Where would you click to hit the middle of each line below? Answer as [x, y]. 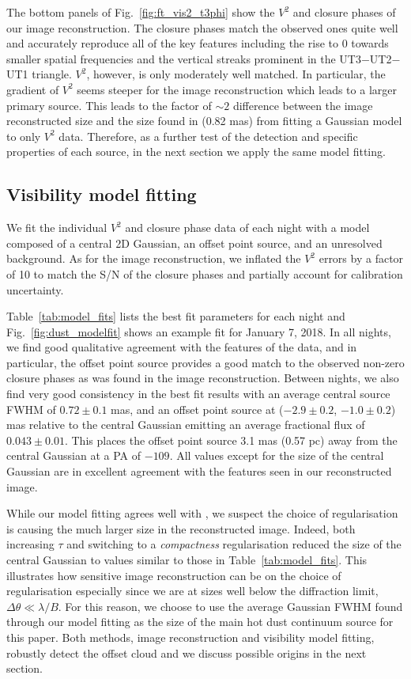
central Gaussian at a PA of [74, 455]
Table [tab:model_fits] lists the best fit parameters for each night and [176, 316]
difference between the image [303, 105]
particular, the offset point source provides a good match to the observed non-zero [205, 362]
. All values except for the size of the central [277, 455]
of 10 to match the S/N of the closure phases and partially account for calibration [205, 273]
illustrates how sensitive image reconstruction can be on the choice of [174, 575]
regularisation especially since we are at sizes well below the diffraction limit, [192, 591]
